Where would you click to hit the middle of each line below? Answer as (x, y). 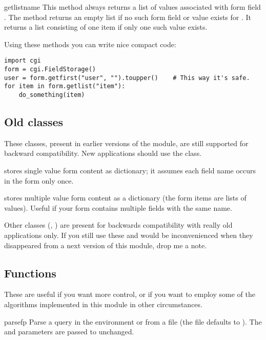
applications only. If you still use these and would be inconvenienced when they (129, 235)
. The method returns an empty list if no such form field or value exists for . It (128, 17)
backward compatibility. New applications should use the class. (103, 153)
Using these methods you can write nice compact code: (90, 44)
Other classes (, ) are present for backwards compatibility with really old (118, 225)
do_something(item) (52, 95)
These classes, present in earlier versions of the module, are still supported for (126, 143)
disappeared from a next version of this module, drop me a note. (106, 245)
